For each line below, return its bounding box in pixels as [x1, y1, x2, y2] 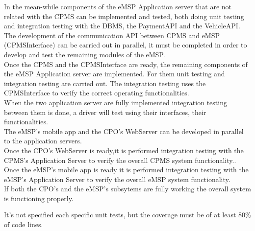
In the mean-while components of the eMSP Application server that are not [4, 1, 232, 11]
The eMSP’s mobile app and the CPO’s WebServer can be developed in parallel [4, 126, 244, 136]
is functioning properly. [4, 193, 74, 203]
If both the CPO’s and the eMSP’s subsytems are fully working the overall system [4, 184, 251, 194]
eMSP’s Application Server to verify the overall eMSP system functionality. [4, 174, 230, 184]
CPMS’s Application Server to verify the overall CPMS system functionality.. [4, 155, 236, 165]
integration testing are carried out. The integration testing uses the [4, 78, 206, 88]
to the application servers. [4, 136, 82, 146]
